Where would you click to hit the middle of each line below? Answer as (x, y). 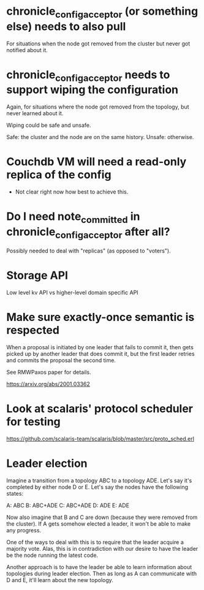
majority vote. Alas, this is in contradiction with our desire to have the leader (102, 548)
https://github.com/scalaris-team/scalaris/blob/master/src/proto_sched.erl (100, 439)
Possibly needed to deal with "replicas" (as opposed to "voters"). (89, 251)
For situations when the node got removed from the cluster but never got (98, 43)
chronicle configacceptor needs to (88, 76)
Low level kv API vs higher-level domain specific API (73, 293)
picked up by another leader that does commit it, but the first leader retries (100, 354)
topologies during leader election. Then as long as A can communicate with (102, 573)
